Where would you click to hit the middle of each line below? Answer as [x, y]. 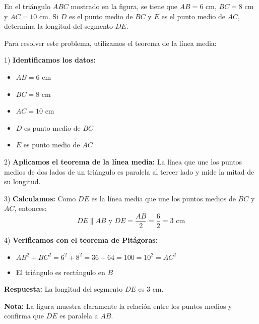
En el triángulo [27, 6]
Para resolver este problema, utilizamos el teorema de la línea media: [110, 43]
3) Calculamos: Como [40, 198]
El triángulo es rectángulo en [60, 272]
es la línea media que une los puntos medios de [164, 198]
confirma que [24, 316]
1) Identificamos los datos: [50, 60]
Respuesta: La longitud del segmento [63, 289]
